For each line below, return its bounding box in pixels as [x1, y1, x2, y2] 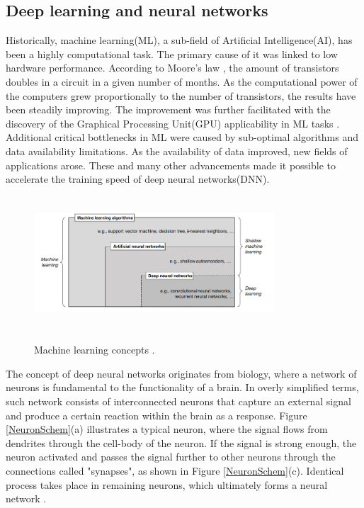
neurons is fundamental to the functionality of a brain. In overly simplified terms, [6, 380, 359, 395]
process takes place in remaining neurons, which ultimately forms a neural [6, 477, 328, 492]
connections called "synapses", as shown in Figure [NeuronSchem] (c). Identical [6, 463, 344, 478]
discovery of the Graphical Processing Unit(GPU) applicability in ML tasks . [6, 115, 340, 130]
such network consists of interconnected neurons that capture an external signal [6, 394, 351, 409]
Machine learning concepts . [34, 342, 155, 357]
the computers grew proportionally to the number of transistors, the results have [6, 88, 356, 103]
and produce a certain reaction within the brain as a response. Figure [6, 407, 307, 422]
